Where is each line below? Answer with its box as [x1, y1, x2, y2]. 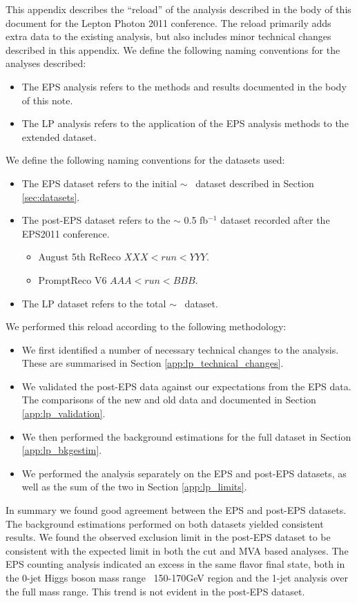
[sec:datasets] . [21, 189, 80, 204]
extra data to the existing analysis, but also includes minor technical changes [6, 29, 331, 44]
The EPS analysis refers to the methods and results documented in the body [21, 79, 347, 93]
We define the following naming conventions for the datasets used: [6, 153, 285, 167]
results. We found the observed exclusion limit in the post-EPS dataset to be [6, 530, 331, 544]
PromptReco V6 [38, 272, 107, 287]
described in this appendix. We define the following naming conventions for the [6, 42, 340, 57]
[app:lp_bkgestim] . [21, 443, 102, 457]
